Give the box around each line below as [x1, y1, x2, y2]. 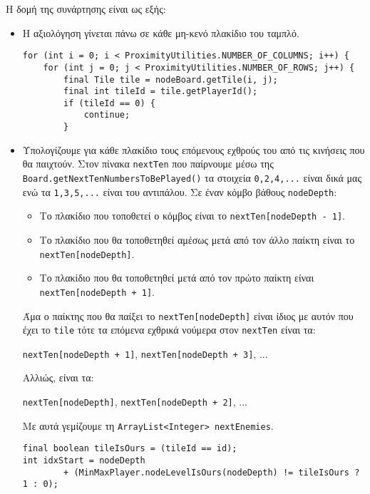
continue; [83, 110, 130, 120]
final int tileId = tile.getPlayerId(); [63, 86, 258, 97]
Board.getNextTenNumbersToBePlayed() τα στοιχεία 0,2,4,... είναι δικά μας [22, 170, 361, 185]
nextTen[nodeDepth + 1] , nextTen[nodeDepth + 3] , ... [22, 346, 268, 361]
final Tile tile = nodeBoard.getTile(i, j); [63, 74, 278, 85]
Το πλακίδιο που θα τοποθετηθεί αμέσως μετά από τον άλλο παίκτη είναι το [39, 232, 355, 247]
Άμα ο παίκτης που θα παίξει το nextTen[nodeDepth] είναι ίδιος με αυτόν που [22, 308, 354, 323]
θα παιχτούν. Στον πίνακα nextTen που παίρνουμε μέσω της [22, 156, 274, 171]
